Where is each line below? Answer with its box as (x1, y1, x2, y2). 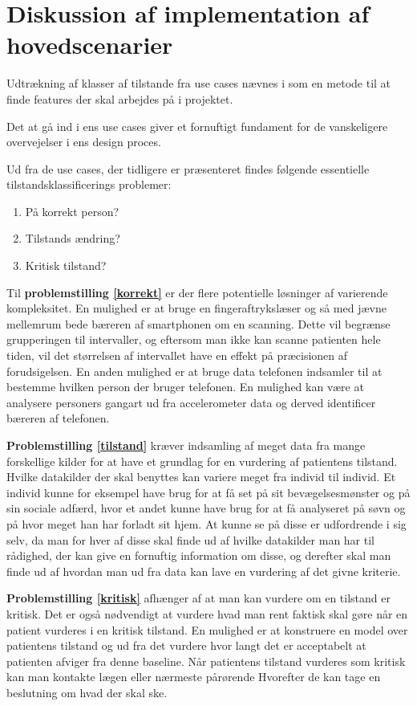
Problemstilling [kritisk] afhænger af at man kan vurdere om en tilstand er (6, 590, 391, 606)
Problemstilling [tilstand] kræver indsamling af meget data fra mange (6, 437, 366, 453)
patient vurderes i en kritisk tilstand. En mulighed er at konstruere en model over (6, 621, 408, 638)
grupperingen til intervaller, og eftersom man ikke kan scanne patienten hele (6, 331, 381, 348)
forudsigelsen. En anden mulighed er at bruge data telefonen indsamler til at (6, 362, 383, 379)
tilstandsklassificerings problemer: (6, 176, 172, 193)
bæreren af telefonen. (6, 410, 110, 426)
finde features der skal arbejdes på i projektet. (6, 90, 233, 107)
